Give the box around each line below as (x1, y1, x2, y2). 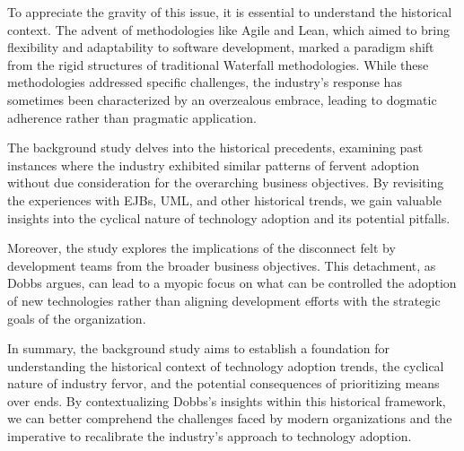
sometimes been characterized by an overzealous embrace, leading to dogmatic (7, 90, 437, 108)
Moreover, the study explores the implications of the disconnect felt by (7, 239, 396, 257)
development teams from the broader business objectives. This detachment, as (7, 256, 436, 274)
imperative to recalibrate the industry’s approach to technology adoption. (7, 427, 412, 446)
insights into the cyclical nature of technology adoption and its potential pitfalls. (7, 208, 451, 227)
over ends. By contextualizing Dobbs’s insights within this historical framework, (7, 391, 446, 410)
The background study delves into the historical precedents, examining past (7, 138, 424, 157)
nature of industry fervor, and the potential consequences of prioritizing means (7, 374, 440, 393)
